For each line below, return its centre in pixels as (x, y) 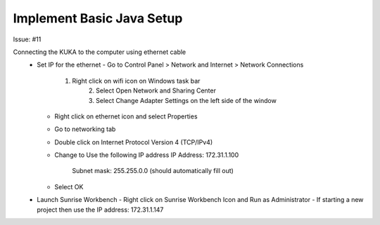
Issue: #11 (27, 39)
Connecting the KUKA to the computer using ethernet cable (100, 52)
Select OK (69, 186)
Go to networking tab (85, 129)
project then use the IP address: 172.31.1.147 (100, 210)
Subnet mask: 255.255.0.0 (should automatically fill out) (153, 171)
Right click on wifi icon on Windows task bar (136, 81)
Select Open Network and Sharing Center (156, 90)
